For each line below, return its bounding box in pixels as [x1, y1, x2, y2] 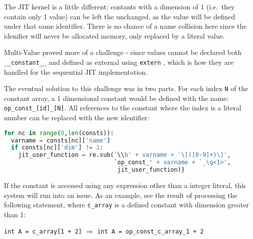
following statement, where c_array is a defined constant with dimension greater [4, 199, 249, 210]
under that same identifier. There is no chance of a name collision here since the [4, 21, 247, 31]
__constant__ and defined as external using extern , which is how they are [4, 56, 234, 67]
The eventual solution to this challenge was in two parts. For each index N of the [4, 83, 249, 94]
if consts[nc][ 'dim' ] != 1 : [11, 144, 103, 151]
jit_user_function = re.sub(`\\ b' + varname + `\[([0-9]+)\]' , [18, 151, 231, 159]
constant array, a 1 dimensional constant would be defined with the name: [4, 93, 229, 103]
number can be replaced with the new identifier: [4, 112, 150, 123]
